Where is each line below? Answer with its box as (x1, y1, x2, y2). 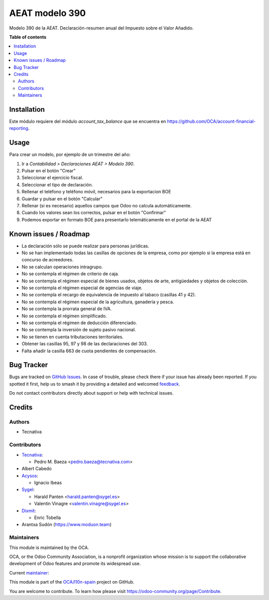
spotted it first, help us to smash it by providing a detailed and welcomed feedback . (9, 381, 180, 387)
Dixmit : (21, 508, 36, 514)
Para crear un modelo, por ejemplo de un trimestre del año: (9, 151, 131, 157)
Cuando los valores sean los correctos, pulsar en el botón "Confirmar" (21, 210, 166, 216)
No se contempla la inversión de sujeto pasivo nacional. (21, 327, 136, 333)
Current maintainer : (9, 570, 49, 576)
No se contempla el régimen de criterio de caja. (21, 271, 120, 277)
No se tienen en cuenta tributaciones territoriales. (21, 334, 124, 340)
